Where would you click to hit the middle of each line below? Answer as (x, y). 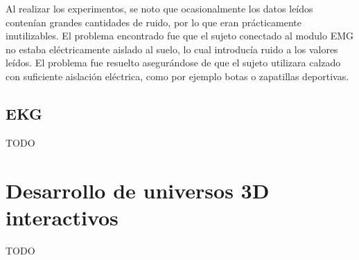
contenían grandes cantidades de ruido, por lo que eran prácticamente (154, 22)
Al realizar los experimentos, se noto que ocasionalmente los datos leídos (159, 8)
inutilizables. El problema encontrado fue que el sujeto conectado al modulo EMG (180, 36)
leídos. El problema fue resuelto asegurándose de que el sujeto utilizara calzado (173, 63)
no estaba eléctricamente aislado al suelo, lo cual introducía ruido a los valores (172, 49)
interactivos (62, 217)
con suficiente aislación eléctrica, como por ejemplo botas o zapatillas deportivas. (177, 76)
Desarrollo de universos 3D (138, 190)
